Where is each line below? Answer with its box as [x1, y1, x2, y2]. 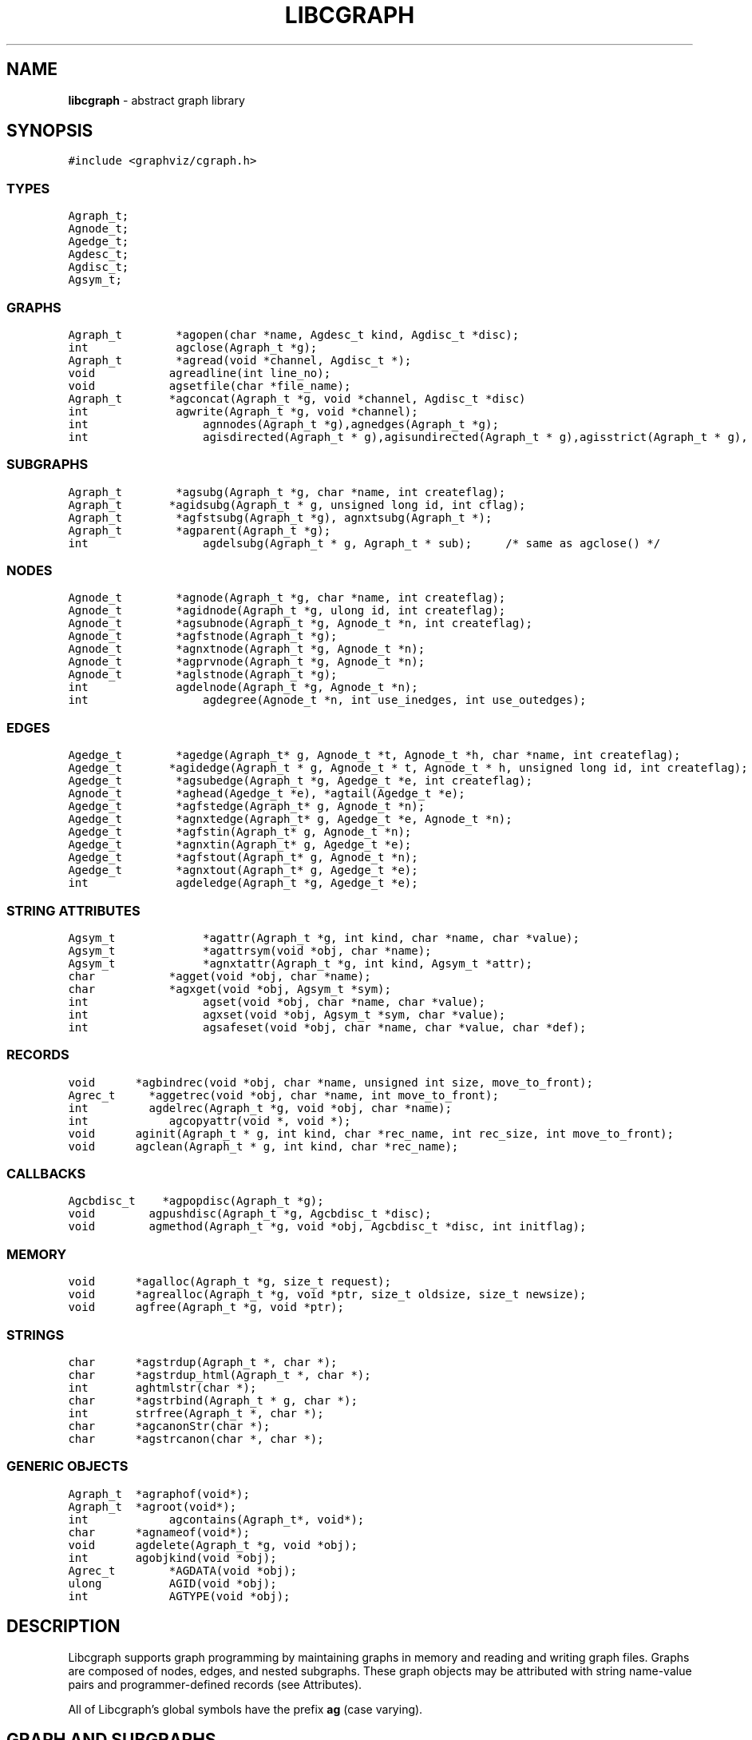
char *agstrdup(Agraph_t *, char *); [68, 1355, 338, 1369]
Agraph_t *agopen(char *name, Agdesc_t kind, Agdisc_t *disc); [68, 328, 520, 341]
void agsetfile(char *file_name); [68, 379, 351, 392]
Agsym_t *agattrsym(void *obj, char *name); [68, 943, 432, 957]
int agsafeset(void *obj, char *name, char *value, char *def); [68, 1020, 587, 1034]
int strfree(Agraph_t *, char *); [68, 1406, 324, 1420]
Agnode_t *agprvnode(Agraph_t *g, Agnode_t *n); [68, 655, 425, 669]
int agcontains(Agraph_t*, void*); [68, 1512, 365, 1526]
